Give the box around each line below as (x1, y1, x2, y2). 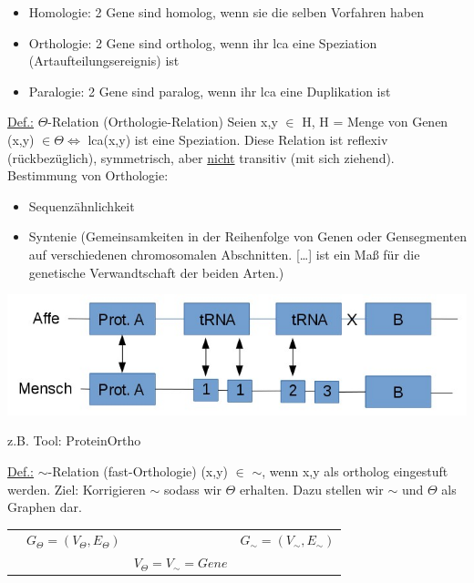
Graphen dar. (7, 497, 82, 517)
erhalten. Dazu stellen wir (239, 479, 384, 498)
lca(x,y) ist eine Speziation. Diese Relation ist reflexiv (88, 129, 388, 148)
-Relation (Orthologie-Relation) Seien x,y (47, 112, 278, 131)
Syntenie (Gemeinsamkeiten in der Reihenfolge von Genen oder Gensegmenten (28, 227, 467, 246)
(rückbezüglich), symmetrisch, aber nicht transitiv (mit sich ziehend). (7, 148, 395, 167)
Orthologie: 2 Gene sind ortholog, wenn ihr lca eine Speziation (28, 33, 377, 52)
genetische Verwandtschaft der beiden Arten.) (28, 262, 284, 281)
